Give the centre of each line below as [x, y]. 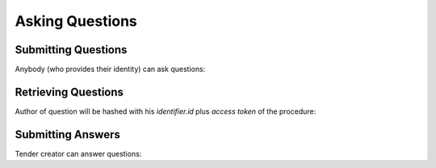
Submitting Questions [71, 50]
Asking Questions [76, 21]
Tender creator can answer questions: [78, 153]
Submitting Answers [67, 134]
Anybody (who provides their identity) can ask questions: [110, 69]
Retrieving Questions [69, 92]
